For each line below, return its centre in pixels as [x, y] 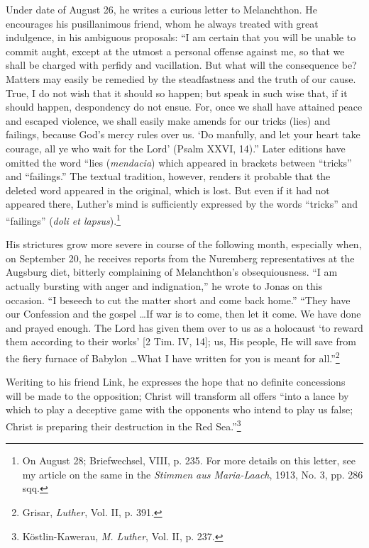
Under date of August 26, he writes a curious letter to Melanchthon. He [162, 9]
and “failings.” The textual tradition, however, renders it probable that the [168, 176]
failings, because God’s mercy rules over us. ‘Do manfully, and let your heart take [183, 134]
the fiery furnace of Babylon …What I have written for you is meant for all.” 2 [173, 357]
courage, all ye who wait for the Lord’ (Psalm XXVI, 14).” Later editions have [176, 148]
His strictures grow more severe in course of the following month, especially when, [184, 244]
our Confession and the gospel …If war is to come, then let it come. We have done [183, 314]
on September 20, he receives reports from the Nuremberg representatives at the [180, 258]
